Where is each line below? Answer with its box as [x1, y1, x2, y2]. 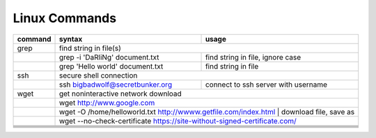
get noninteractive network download [58, 89, 182, 98]
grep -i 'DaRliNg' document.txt [58, 52, 159, 62]
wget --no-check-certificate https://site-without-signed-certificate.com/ [58, 116, 297, 126]
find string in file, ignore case [205, 52, 301, 62]
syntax [58, 34, 83, 44]
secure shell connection [58, 70, 138, 80]
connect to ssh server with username [205, 80, 327, 89]
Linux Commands [13, 10, 117, 26]
